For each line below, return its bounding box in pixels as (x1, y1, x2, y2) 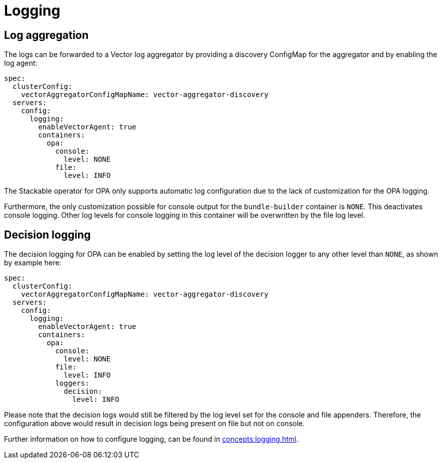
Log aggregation (4, 28, 89, 41)
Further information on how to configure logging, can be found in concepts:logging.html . (4, 435, 299, 444)
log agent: (4, 59, 37, 68)
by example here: (4, 258, 62, 267)
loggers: (55, 379, 90, 388)
